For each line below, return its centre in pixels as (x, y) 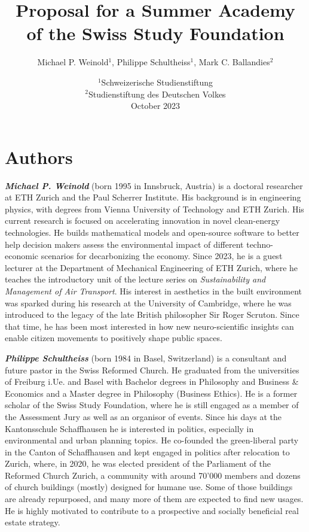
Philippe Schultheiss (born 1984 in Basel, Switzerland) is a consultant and (146, 358)
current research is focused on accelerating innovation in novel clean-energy (143, 221)
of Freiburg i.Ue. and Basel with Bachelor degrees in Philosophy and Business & (152, 381)
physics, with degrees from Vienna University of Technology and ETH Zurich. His (154, 209)
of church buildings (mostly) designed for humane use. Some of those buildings (149, 487)
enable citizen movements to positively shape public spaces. (114, 338)
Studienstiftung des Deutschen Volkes (157, 94)
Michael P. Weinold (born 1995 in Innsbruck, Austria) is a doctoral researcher (154, 185)
